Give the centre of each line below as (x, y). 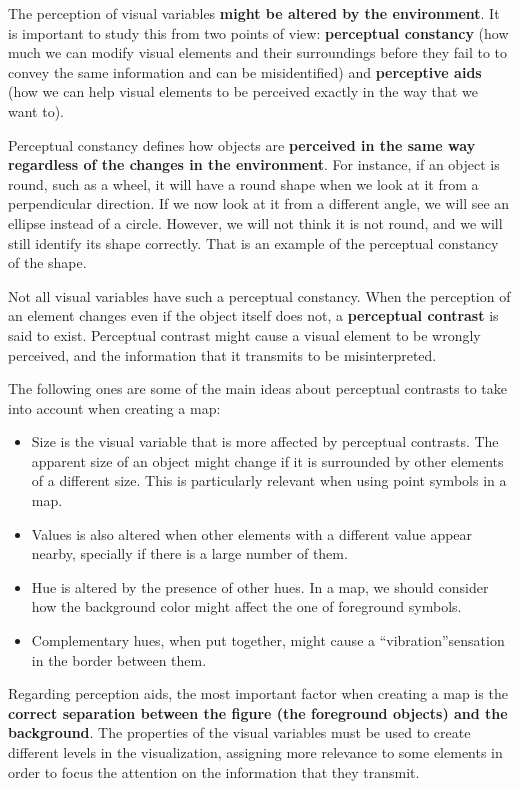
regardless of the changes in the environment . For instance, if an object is (254, 164)
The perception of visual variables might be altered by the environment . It (254, 13)
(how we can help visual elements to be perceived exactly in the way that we (243, 91)
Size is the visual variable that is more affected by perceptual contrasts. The (265, 441)
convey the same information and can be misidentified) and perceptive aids (245, 71)
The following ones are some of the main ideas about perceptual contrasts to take (258, 388)
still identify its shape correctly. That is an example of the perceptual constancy (253, 242)
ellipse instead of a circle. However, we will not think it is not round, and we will (255, 222)
